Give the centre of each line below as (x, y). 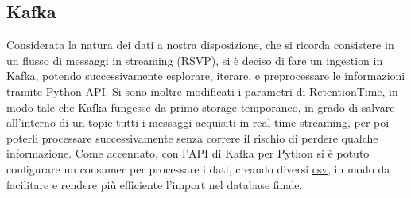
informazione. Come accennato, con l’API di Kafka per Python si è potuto (188, 153)
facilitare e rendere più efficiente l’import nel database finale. (155, 184)
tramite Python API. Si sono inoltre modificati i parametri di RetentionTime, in (202, 91)
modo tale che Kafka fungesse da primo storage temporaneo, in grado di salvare (201, 107)
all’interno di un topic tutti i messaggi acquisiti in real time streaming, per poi (198, 122)
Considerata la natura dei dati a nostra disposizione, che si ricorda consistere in (200, 45)
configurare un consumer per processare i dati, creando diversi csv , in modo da (198, 168)
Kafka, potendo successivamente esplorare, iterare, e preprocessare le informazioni (206, 76)
